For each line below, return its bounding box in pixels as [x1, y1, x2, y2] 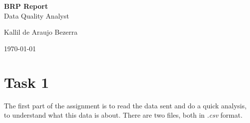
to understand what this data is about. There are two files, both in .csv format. [4, 110, 243, 120]
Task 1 [4, 72, 49, 92]
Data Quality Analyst [4, 10, 69, 20]
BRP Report [4, 1, 48, 11]
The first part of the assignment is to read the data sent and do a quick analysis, [4, 100, 247, 110]
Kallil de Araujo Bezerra [4, 27, 78, 37]
